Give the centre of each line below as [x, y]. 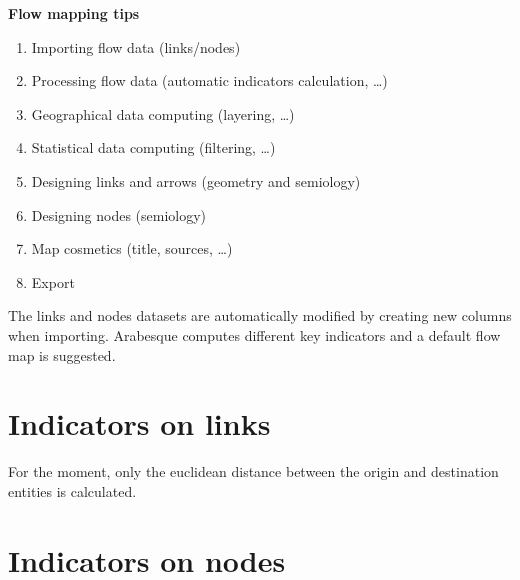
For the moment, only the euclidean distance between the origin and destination [253, 471]
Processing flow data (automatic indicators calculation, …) [209, 80]
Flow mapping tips [74, 13]
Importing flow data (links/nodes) [136, 46]
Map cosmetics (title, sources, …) [132, 248]
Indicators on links [139, 423]
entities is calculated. [72, 490]
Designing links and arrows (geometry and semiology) [196, 180]
